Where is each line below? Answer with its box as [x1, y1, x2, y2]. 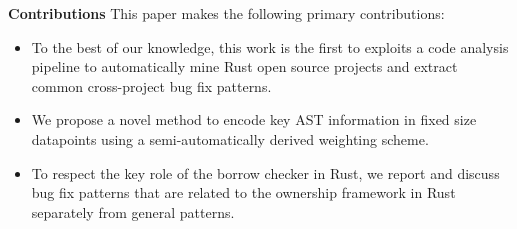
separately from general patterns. [31, 201, 235, 222]
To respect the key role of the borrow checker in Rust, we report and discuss [31, 162, 500, 183]
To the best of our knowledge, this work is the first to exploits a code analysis [31, 36, 509, 57]
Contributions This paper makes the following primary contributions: [8, 3, 445, 23]
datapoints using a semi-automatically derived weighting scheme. [31, 128, 429, 149]
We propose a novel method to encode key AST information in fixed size [31, 109, 477, 130]
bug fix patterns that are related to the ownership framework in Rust [31, 182, 456, 203]
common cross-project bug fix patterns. [31, 75, 272, 96]
